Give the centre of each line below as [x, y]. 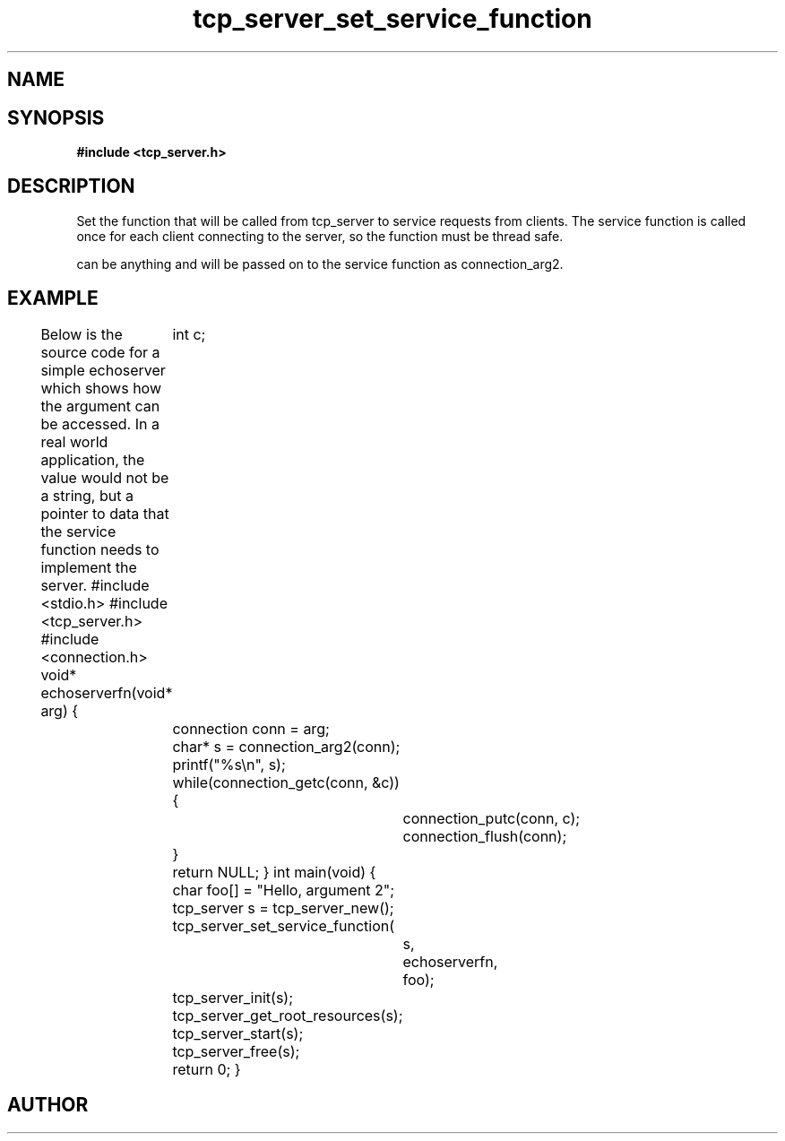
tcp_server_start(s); [238, 1033]
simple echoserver [103, 370]
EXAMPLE [53, 298]
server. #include [95, 585]
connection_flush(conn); [485, 836]
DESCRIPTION [71, 186]
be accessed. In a [100, 424]
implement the [89, 567]
